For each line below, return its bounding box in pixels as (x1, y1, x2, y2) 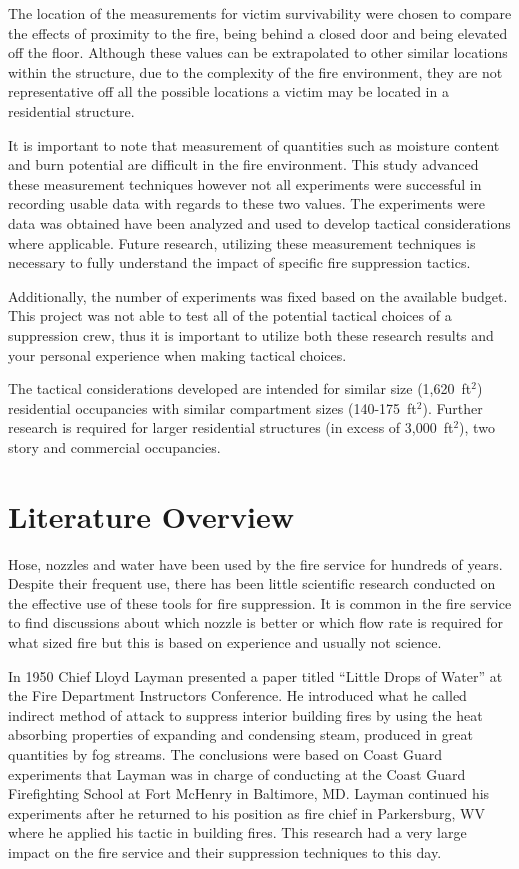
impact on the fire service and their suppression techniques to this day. (8, 841, 442, 862)
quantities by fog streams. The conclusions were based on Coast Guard (8, 743, 442, 764)
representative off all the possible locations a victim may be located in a (8, 81, 449, 102)
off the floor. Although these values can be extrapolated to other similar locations (8, 42, 508, 63)
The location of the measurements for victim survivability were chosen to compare (8, 3, 512, 23)
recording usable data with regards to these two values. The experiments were (8, 193, 485, 214)
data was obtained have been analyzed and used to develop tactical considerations (8, 212, 511, 233)
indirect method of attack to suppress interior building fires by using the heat (8, 704, 483, 725)
